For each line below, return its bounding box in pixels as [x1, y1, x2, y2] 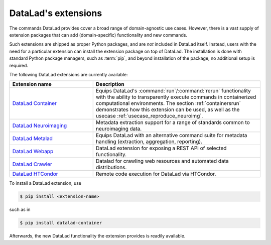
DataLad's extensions [9, 8, 102, 19]
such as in [9, 206, 31, 213]
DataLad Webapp [12, 148, 54, 155]
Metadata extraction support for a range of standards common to [95, 119, 250, 126]
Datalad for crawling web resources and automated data [95, 158, 229, 165]
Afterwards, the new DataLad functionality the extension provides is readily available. [9, 233, 186, 239]
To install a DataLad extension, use [9, 180, 82, 186]
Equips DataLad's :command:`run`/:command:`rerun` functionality [95, 87, 251, 94]
